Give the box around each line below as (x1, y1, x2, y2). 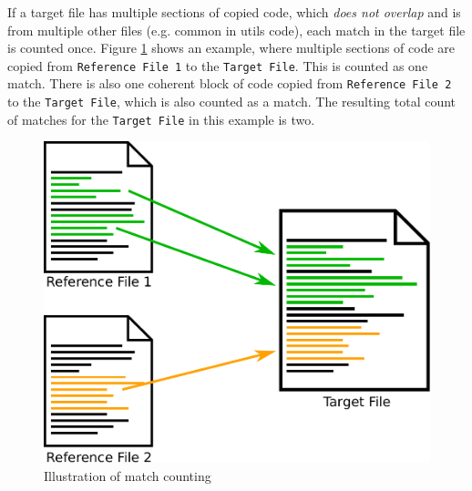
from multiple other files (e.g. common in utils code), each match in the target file (7, 20, 466, 39)
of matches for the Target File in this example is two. (7, 109, 315, 128)
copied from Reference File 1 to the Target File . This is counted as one (7, 56, 428, 75)
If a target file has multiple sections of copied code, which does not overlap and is (7, 3, 461, 21)
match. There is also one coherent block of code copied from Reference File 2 (7, 74, 452, 93)
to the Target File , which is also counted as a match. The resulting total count (7, 92, 457, 111)
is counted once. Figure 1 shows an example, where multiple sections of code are (7, 38, 456, 57)
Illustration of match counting (44, 465, 211, 485)
